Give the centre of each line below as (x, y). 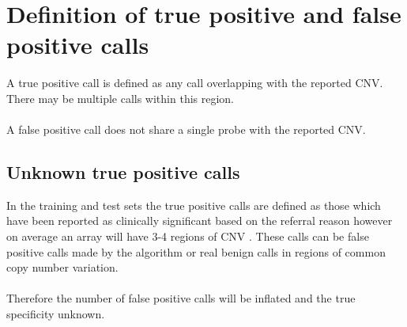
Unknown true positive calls (123, 172)
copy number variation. (62, 267)
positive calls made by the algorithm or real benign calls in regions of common (196, 251)
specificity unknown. (56, 314)
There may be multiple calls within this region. (121, 98)
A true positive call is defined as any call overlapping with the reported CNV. (195, 83)
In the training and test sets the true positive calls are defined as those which (194, 205)
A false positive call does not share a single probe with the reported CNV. (186, 129)
